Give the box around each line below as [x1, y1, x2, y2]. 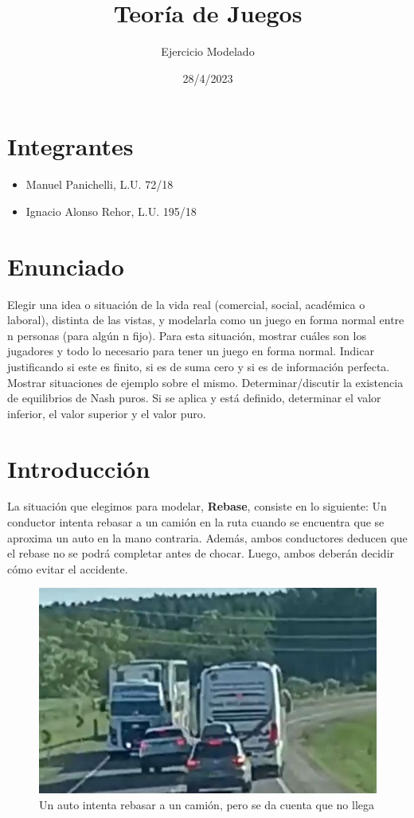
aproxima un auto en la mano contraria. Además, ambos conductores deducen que [7, 529, 408, 546]
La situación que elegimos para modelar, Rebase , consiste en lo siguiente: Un [7, 498, 387, 515]
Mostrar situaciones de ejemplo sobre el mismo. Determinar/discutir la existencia [7, 374, 404, 390]
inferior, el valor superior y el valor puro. [7, 405, 206, 421]
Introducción [7, 452, 150, 484]
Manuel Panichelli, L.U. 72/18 [25, 176, 174, 193]
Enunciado [7, 249, 124, 282]
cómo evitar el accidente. [7, 560, 128, 577]
